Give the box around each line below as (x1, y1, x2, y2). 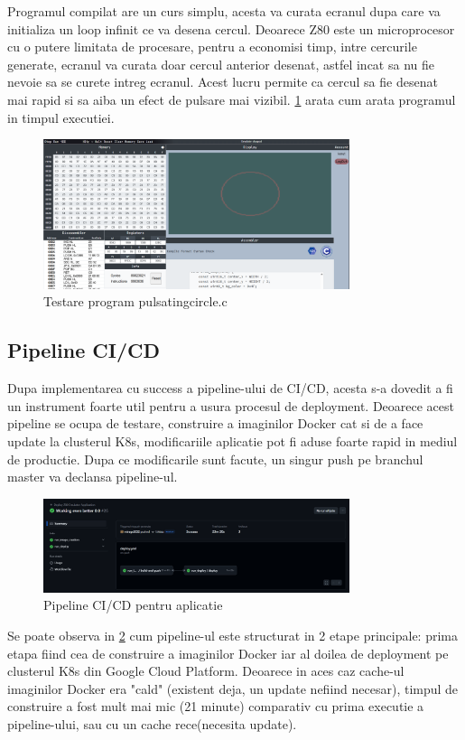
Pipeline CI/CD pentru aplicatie (43, 595, 223, 614)
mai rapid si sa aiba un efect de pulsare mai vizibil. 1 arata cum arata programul (7, 89, 456, 108)
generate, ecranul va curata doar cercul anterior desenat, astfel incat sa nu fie (7, 54, 434, 73)
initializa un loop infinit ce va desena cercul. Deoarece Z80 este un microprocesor (7, 19, 455, 38)
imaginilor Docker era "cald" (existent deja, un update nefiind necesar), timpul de (7, 679, 459, 698)
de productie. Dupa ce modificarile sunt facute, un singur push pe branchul (7, 449, 423, 468)
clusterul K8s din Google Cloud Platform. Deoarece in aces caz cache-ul (7, 661, 405, 680)
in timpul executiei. (7, 108, 115, 126)
